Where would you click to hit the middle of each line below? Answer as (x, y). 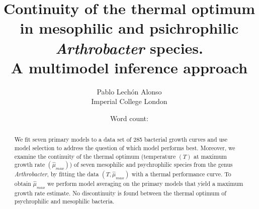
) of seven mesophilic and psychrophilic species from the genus (151, 165)
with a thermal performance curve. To (181, 174)
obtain (23, 184)
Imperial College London (129, 101)
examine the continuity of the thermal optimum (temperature (95, 156)
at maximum (210, 156)
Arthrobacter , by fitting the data (57, 174)
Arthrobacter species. (129, 48)
